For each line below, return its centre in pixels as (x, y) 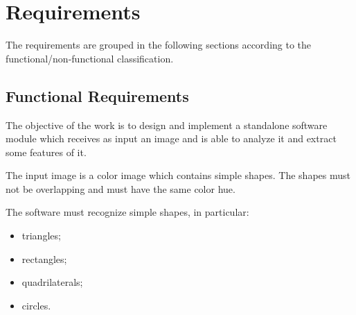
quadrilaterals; (52, 282)
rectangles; (44, 258)
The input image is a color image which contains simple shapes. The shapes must (178, 175)
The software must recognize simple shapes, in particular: (127, 212)
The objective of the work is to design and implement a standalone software (167, 125)
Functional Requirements (97, 95)
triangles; (41, 236)
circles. (36, 305)
